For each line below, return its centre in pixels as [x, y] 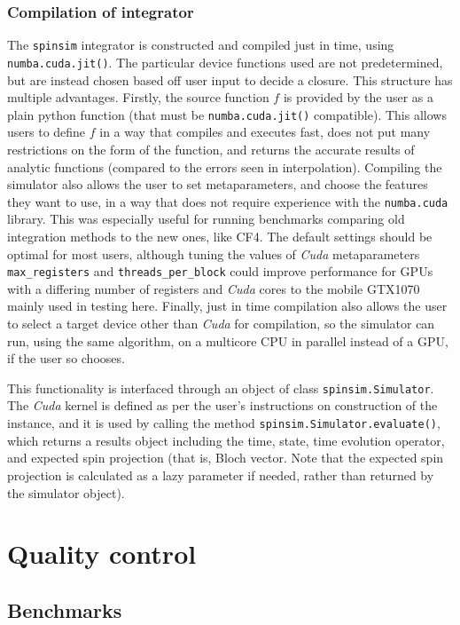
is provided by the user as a [358, 97]
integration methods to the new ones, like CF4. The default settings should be [220, 236]
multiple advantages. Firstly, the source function [138, 97]
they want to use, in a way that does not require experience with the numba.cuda [228, 201]
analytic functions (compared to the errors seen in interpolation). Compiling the [225, 166]
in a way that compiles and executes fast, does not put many [265, 132]
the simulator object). [66, 492]
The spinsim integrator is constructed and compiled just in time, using [201, 45]
